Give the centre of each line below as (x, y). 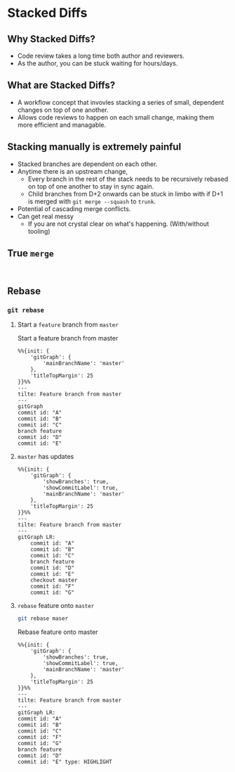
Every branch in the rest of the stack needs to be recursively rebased (128, 179)
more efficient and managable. (62, 125)
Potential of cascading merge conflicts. (74, 208)
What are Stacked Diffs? (61, 86)
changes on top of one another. (63, 110)
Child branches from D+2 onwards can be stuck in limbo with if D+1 (125, 194)
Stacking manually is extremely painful (94, 147)
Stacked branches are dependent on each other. (87, 164)
